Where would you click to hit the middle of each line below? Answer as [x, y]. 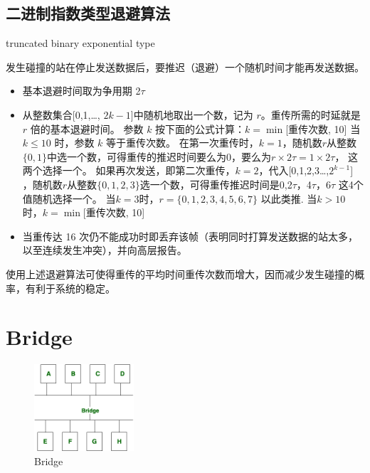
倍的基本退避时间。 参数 [87, 128]
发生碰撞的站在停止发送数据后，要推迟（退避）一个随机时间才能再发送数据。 [185, 67]
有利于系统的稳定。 [70, 288]
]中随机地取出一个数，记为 [192, 114]
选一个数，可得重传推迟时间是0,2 [216, 184]
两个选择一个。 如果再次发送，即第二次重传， [129, 170]
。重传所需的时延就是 [311, 114]
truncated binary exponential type [80, 43]
